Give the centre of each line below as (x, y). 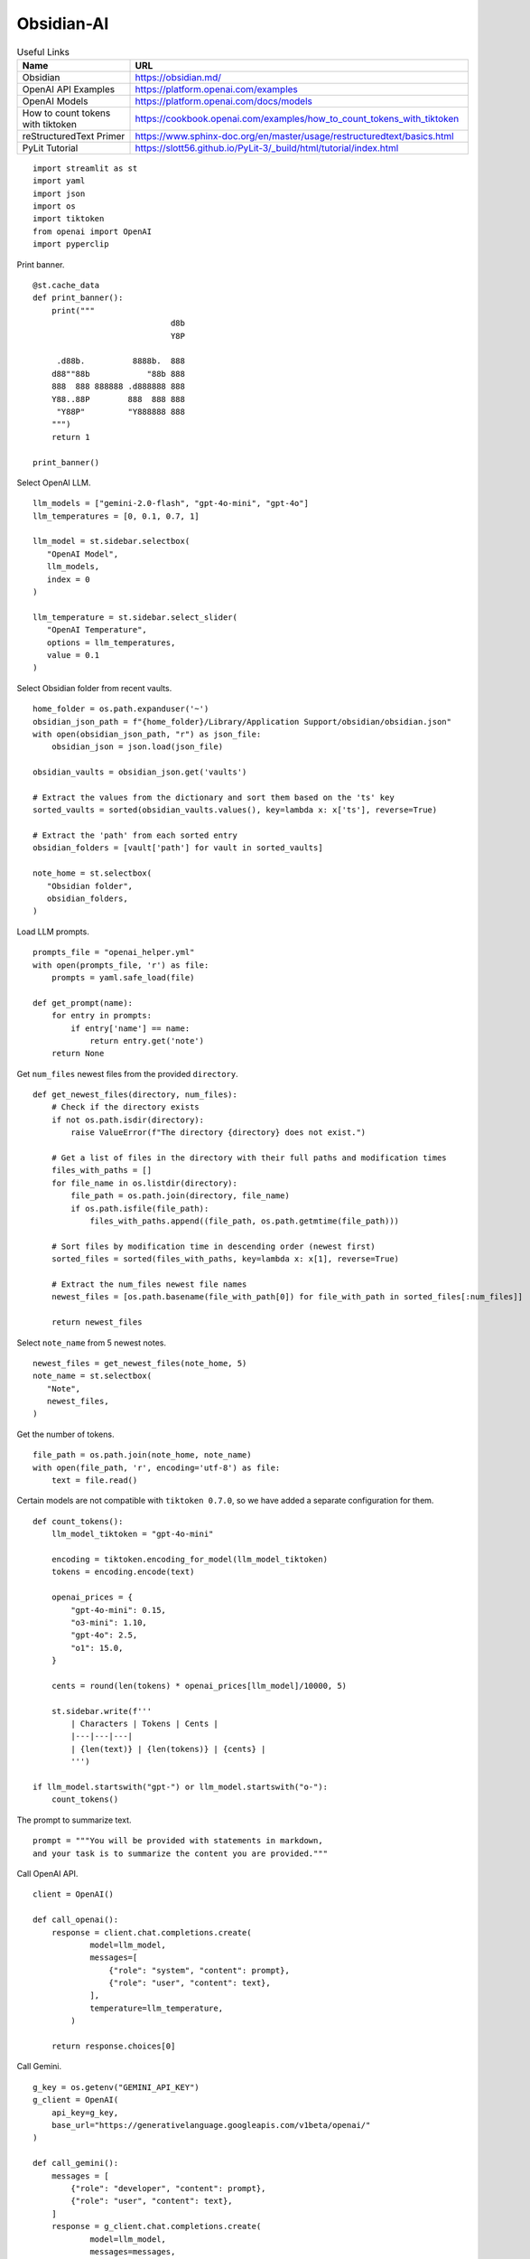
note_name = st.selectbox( (93, 1376)
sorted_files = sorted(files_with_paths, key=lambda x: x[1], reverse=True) (225, 1259)
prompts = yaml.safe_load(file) (123, 977)
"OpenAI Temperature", (97, 630)
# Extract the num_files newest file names (149, 1284)
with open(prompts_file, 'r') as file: (121, 965)
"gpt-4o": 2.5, (104, 1635)
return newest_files (97, 1322)
